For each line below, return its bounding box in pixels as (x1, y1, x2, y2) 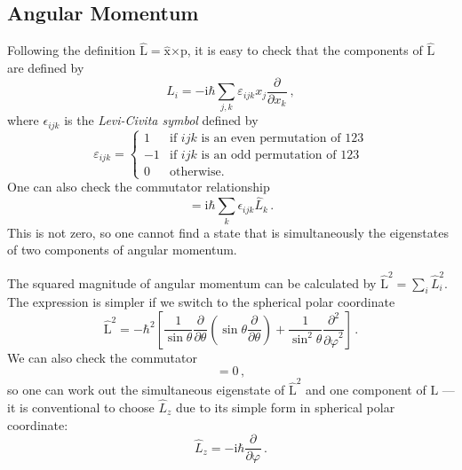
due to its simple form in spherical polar (176, 398, 395, 417)
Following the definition (7, 41, 136, 59)
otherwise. (169, 166, 225, 179)
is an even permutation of (201, 132, 341, 145)
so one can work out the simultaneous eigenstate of (7, 380, 285, 399)
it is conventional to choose (7, 398, 155, 417)
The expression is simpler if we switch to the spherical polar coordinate (7, 293, 395, 311)
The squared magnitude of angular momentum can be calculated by (7, 273, 377, 292)
